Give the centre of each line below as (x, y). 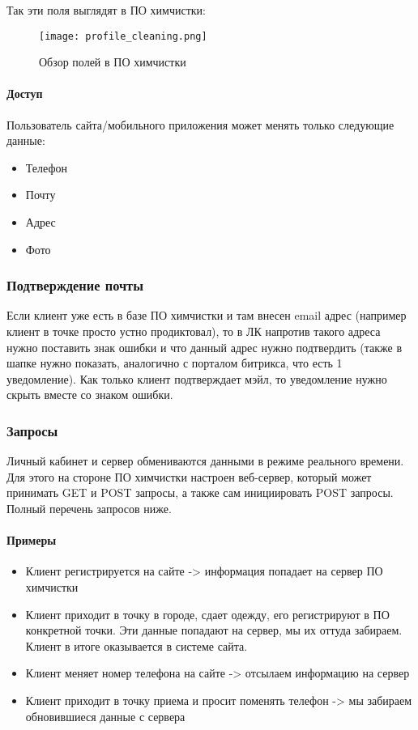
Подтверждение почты (75, 285)
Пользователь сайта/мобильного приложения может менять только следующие (200, 124)
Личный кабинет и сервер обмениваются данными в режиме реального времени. (205, 461)
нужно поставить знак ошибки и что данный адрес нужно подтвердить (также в (204, 347)
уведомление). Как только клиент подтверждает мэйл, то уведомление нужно (197, 378)
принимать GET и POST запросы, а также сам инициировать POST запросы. (200, 492)
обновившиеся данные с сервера (105, 716)
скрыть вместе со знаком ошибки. (90, 395)
